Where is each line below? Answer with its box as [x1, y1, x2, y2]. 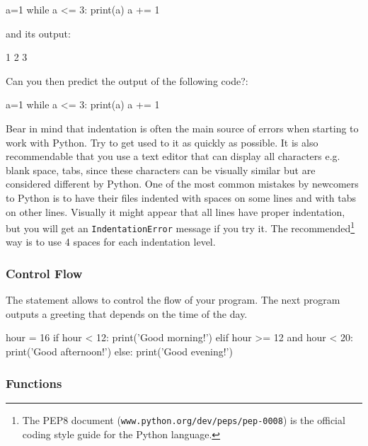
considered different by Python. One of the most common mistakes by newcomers [6, 176, 359, 191]
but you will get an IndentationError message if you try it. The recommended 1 [6, 219, 355, 235]
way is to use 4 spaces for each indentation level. [6, 234, 216, 249]
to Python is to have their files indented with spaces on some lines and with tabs [6, 190, 357, 205]
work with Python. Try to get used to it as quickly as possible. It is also [6, 135, 318, 149]
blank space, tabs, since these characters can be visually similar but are [6, 162, 316, 177]
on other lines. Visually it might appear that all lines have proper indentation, [6, 204, 345, 219]
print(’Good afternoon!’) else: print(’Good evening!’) [6, 344, 233, 359]
